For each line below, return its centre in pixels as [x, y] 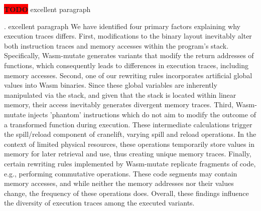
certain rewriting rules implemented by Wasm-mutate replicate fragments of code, [130, 163]
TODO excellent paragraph [47, 9]
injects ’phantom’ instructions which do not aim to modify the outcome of [142, 114]
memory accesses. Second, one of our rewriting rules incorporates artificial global [128, 75]
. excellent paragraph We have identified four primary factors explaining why [122, 26]
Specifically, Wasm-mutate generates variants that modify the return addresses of [129, 55]
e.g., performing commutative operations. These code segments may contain [121, 173]
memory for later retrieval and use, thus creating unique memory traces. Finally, [128, 154]
